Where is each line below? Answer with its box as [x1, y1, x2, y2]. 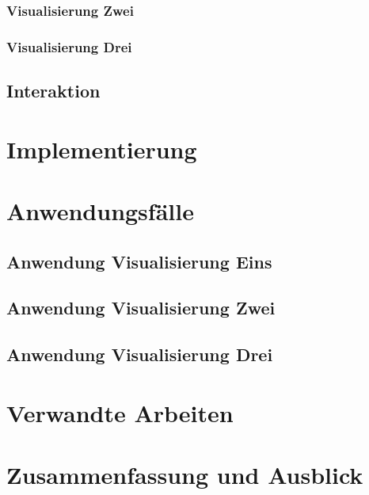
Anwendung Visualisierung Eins [6, 249, 272, 273]
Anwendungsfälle [6, 195, 194, 227]
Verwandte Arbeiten [6, 396, 234, 428]
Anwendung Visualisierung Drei [6, 342, 273, 367]
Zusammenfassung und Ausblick [6, 459, 363, 491]
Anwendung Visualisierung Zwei [6, 295, 276, 320]
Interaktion [6, 78, 101, 103]
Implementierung [6, 132, 197, 165]
